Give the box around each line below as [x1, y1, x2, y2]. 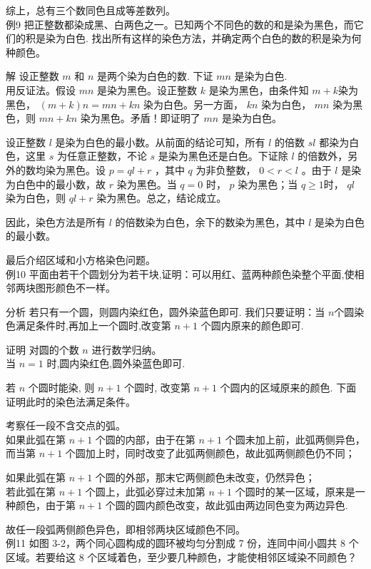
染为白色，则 [6, 190, 66, 205]
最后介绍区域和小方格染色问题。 [6, 252, 156, 267]
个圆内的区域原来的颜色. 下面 [220, 380, 357, 395]
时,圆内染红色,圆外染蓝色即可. [46, 356, 185, 371]
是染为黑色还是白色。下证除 [158, 148, 288, 163]
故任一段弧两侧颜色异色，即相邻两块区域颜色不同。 [6, 521, 245, 536]
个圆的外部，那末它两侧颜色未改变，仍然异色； [95, 470, 315, 485]
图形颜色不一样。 [35, 280, 116, 295]
